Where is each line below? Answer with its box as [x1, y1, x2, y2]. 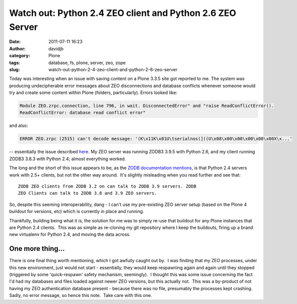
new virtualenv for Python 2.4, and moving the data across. [9, 231, 131, 237]
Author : [9, 45, 26, 52]
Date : [9, 39, 21, 45]
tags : [9, 60, 20, 66]
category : [9, 53, 30, 59]
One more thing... [9, 244, 65, 253]
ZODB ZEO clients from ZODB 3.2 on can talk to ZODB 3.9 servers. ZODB [18, 183, 197, 189]
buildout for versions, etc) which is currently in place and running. [9, 208, 144, 214]
